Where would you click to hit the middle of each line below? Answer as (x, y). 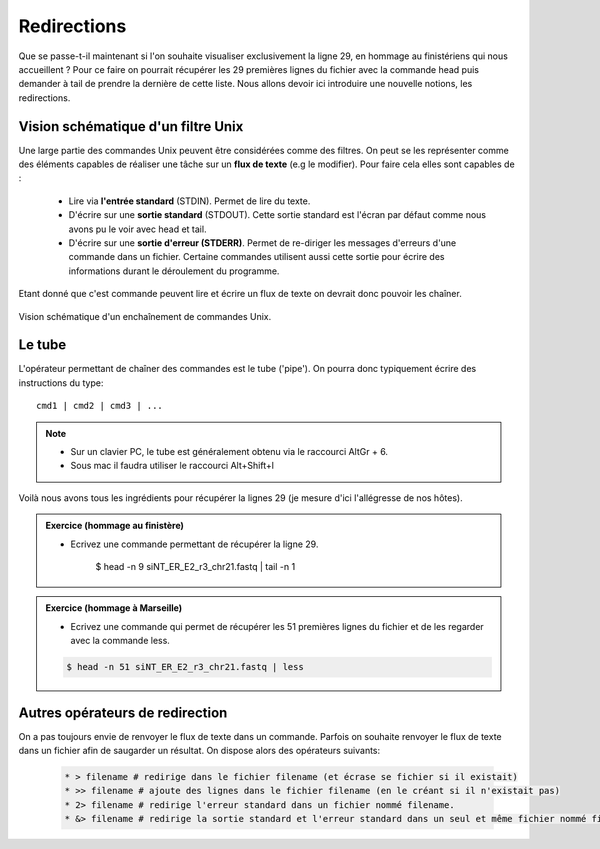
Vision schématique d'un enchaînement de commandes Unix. (145, 316)
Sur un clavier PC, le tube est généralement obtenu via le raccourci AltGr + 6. (229, 451)
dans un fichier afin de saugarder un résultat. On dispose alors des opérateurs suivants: (199, 750)
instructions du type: (61, 382)
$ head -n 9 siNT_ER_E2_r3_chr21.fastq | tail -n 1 (195, 566)
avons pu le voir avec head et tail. (137, 229)
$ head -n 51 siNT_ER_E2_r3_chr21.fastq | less (185, 667)
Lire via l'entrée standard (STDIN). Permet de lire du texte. (189, 201)
